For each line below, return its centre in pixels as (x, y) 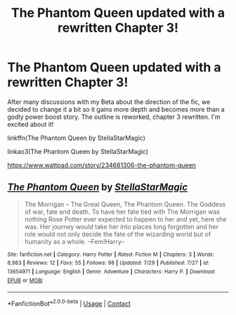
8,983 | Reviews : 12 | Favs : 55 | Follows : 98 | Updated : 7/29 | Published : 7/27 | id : (108, 263)
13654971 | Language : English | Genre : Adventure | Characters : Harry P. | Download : (112, 272)
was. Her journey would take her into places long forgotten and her (122, 226)
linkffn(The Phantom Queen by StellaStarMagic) (77, 138)
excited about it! (31, 124)
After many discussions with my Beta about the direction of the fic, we (109, 102)
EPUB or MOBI (25, 280)
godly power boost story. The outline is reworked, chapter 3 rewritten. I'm (114, 117)
